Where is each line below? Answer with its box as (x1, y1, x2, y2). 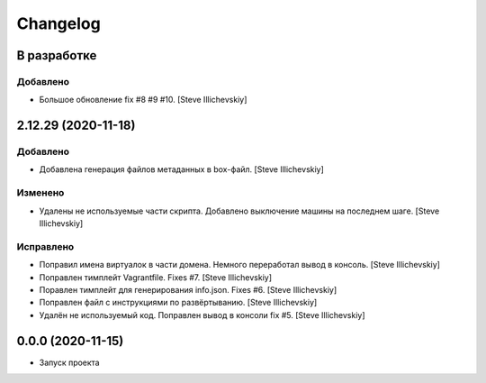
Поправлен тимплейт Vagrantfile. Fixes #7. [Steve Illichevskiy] (39, 271, 273, 283)
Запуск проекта (39, 357, 100, 368)
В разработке (16, 48, 97, 63)
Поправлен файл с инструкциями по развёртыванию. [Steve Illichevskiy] (39, 297, 318, 308)
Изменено (16, 187, 65, 199)
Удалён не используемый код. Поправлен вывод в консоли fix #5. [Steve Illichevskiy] (39, 309, 365, 320)
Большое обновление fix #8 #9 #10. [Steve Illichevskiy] (39, 95, 247, 105)
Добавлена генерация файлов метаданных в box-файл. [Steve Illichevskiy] (39, 164, 324, 175)
